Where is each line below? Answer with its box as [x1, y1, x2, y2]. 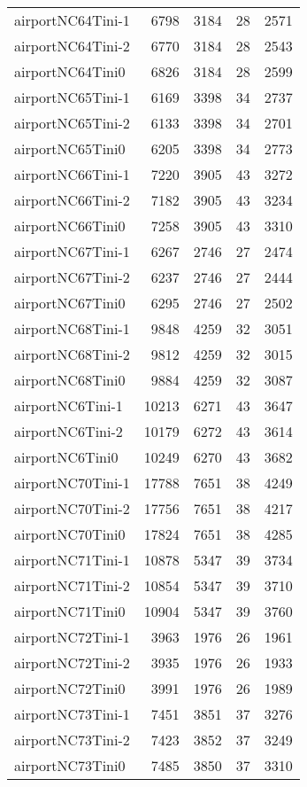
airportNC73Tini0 [14, 755, 126, 775]
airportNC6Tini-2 [14, 421, 123, 441]
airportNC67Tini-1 [14, 241, 130, 261]
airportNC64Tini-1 [14, 10, 130, 30]
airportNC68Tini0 [14, 370, 126, 390]
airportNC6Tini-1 [14, 395, 123, 416]
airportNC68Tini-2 [14, 344, 130, 364]
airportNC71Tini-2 [14, 575, 130, 596]
